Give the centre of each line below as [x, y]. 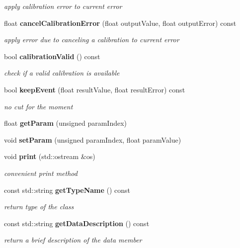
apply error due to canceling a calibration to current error [92, 40]
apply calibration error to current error [63, 6]
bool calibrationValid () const [52, 56]
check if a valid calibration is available [62, 73]
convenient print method [41, 173]
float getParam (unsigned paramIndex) [65, 123]
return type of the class [39, 207]
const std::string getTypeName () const [67, 190]
